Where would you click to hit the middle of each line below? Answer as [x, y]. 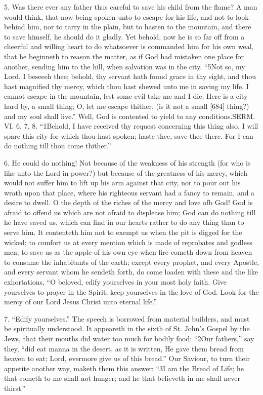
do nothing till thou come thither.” [58, 146]
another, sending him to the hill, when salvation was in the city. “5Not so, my [125, 66]
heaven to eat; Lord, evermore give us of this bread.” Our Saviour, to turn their [127, 358]
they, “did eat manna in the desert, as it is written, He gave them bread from [124, 348]
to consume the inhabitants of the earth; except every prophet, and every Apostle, [131, 262]
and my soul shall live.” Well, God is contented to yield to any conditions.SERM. [129, 116]
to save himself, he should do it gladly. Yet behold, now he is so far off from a [124, 36]
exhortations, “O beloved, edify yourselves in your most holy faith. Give [115, 282]
